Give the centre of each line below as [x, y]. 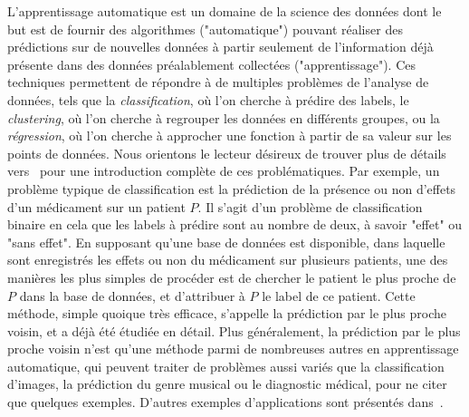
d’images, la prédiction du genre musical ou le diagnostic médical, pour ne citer [227, 384]
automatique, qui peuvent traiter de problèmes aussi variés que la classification [226, 366]
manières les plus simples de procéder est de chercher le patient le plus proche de [232, 277]
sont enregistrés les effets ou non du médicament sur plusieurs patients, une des [228, 260]
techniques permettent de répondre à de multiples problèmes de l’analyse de [218, 82]
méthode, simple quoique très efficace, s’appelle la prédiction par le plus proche [227, 313]
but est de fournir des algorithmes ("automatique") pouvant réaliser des [205, 29]
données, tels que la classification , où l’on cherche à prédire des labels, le [208, 99]
